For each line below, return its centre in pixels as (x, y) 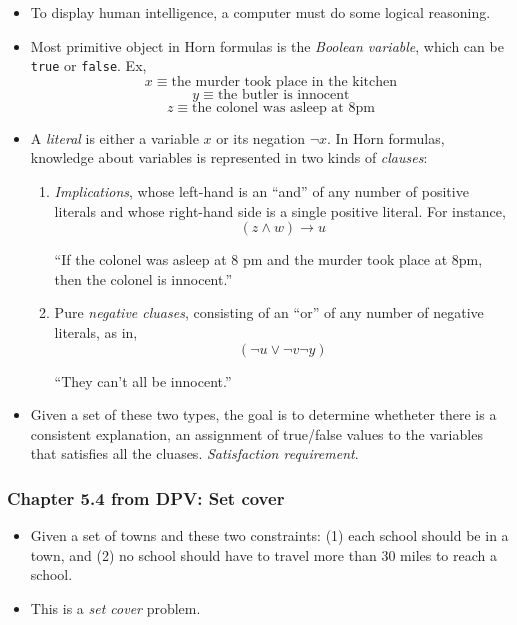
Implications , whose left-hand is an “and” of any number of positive (261, 191)
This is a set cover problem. (115, 607)
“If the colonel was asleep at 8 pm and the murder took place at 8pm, (268, 259)
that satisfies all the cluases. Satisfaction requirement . (194, 453)
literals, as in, (96, 332)
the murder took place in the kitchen (284, 81)
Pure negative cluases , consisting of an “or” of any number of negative (269, 312)
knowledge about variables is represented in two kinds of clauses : (229, 157)
